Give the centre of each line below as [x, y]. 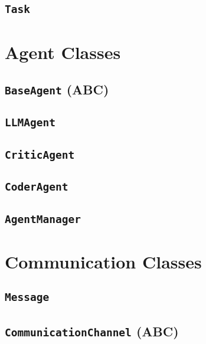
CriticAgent [40, 155]
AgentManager [43, 219]
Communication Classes [103, 261]
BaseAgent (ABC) [57, 89]
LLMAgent [30, 123]
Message [27, 297]
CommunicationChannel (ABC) [92, 331]
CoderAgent [37, 187]
